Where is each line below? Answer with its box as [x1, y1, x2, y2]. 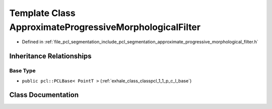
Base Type [9, 67, 36, 74]
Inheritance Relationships [9, 52, 92, 60]
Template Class [9, 7, 76, 18]
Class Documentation [9, 90, 79, 99]
